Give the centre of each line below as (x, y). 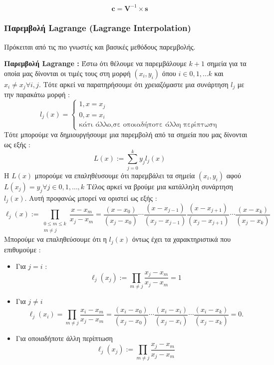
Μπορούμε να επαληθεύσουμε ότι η (55, 239)
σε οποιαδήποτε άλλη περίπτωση (165, 125)
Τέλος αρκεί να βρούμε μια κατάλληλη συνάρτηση (160, 186)
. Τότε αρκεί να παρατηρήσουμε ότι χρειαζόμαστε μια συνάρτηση (134, 84)
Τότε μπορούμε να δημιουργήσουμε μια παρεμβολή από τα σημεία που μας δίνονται (126, 134)
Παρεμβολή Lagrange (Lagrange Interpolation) (98, 28)
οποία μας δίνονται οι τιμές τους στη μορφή (67, 73)
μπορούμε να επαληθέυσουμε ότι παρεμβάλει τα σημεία (115, 175)
